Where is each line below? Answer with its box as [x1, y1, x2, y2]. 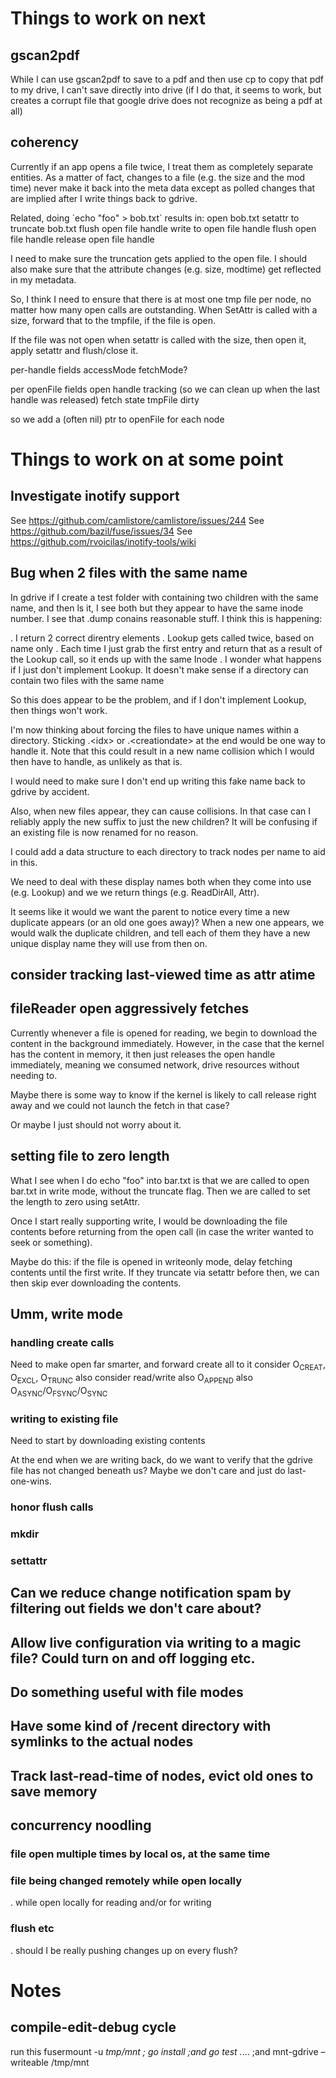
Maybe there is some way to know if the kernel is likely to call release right [10, 1088, 317, 1101]
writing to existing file [10, 1412, 119, 1426]
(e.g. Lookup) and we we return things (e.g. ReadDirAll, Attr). [10, 886, 260, 898]
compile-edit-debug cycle [10, 2019, 177, 2036]
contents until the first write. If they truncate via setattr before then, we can [10, 1266, 320, 1278]
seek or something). [10, 1236, 93, 1248]
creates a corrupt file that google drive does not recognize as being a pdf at [10, 95, 323, 106]
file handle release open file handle [10, 233, 155, 245]
